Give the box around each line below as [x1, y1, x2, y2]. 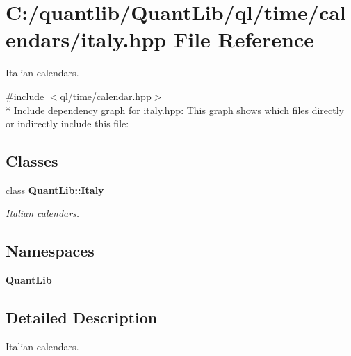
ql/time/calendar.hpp [60, 88, 152, 103]
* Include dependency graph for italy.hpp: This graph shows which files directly [6, 102, 345, 117]
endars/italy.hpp [6, 25, 167, 54]
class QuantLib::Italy [6, 182, 104, 197]
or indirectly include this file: [6, 116, 129, 131]
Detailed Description [6, 307, 158, 328]
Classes [6, 150, 58, 172]
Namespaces [6, 240, 95, 261]
